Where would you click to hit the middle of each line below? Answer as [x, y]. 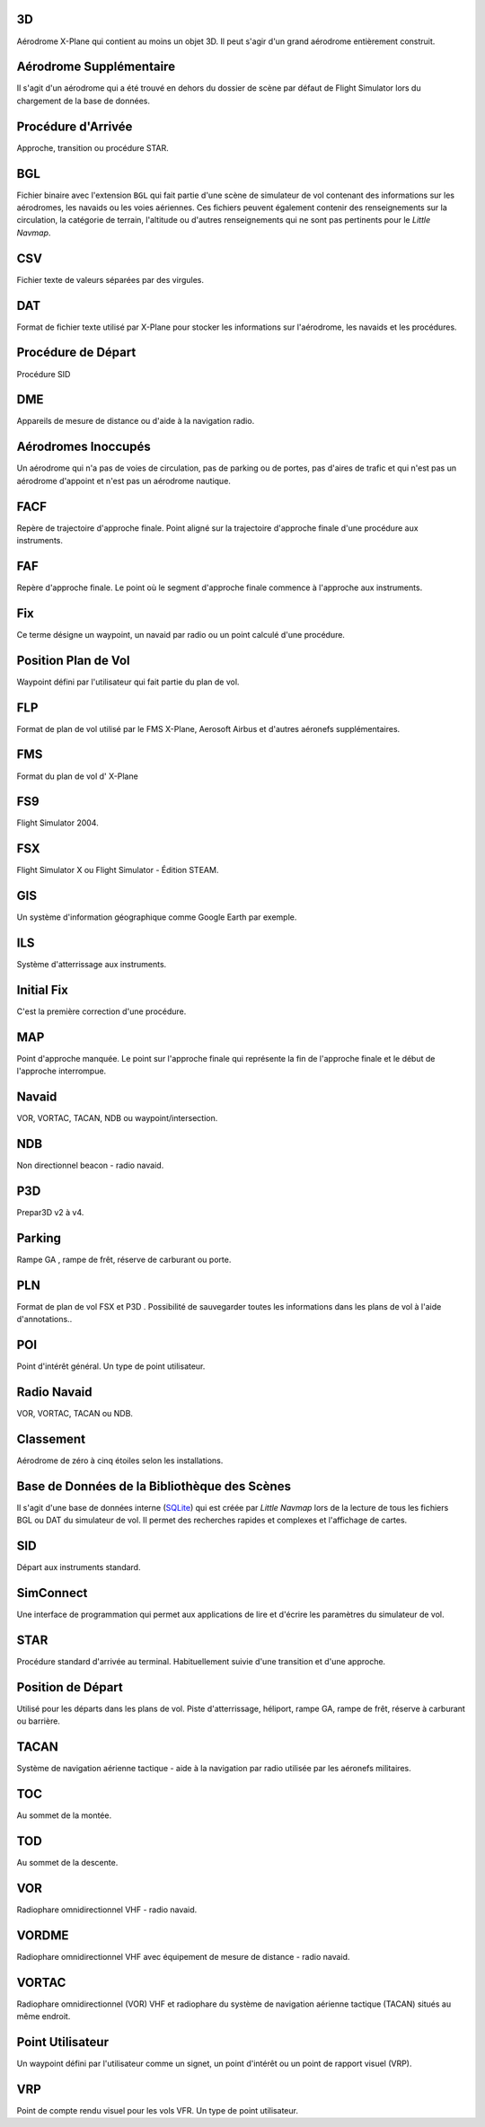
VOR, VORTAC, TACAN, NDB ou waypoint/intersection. [117, 1118]
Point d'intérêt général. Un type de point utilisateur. [111, 1366]
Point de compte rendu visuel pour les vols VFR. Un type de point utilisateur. [157, 2110]
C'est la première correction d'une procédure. [101, 1011]
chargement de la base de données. [83, 101]
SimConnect [52, 1593]
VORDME [43, 1935]
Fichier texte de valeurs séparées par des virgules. [110, 279]
